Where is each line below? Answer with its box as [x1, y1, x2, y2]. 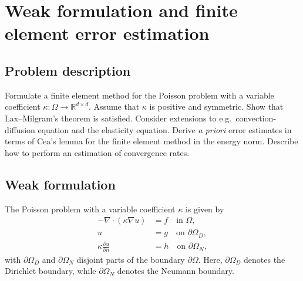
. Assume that [89, 100, 140, 113]
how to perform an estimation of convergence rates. [5, 146, 190, 158]
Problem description [5, 61, 131, 79]
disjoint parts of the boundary [76, 253, 185, 265]
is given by [185, 202, 224, 215]
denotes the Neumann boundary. [117, 265, 234, 277]
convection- [235, 111, 277, 124]
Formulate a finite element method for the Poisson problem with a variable [5, 89, 274, 101]
